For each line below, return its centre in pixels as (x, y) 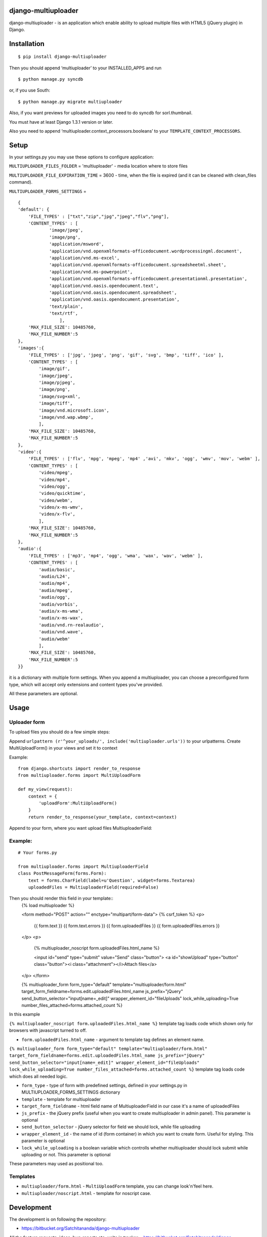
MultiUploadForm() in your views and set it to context (63, 748)
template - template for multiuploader (61, 1099)
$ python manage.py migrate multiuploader (70, 102)
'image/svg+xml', (60, 396)
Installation (27, 44)
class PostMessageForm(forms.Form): (62, 874)
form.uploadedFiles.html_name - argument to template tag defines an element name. (113, 1040)
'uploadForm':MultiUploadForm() (78, 803)
